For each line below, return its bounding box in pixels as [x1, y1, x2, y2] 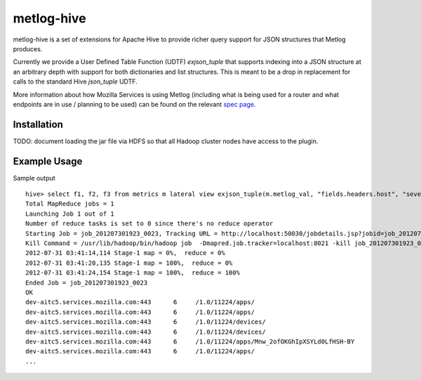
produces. [13, 44, 43, 53]
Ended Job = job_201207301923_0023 [25, 278, 148, 287]
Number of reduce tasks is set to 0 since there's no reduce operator [25, 220, 274, 228]
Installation [13, 118, 63, 130]
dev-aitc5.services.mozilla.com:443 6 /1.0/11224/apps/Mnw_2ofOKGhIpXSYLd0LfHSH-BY [25, 337, 355, 346]
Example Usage [13, 155, 83, 167]
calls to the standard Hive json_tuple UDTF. [13, 77, 138, 86]
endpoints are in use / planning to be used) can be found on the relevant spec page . [13, 100, 256, 108]
